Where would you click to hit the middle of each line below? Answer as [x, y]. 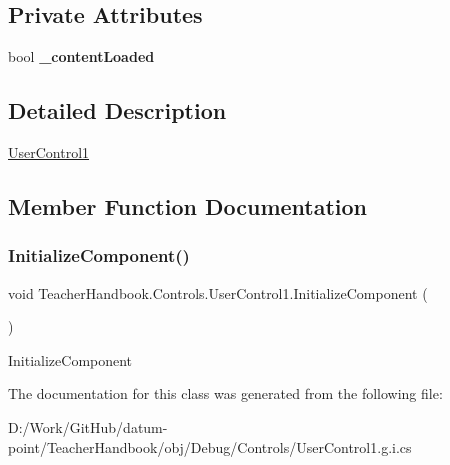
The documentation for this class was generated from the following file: [225, 393]
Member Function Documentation [188, 205]
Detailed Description [117, 110]
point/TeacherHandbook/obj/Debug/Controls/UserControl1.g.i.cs [210, 446]
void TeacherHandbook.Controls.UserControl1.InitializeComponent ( [218, 292]
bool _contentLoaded [81, 56]
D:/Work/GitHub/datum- [88, 426]
